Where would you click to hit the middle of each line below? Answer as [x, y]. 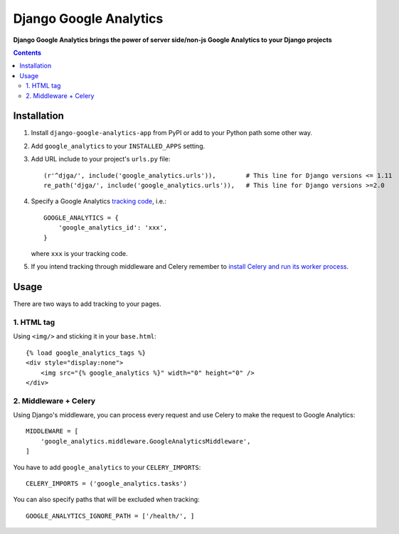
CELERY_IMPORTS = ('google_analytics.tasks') [107, 484]
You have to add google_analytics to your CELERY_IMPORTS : [107, 467]
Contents [27, 53]
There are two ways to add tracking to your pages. [87, 304]
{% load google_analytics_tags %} [86, 353]
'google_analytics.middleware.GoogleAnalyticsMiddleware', [145, 441]
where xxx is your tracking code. [79, 253]
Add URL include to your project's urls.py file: [101, 159]
